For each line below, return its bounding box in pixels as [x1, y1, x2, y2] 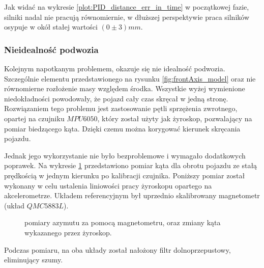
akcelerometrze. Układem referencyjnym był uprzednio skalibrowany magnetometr [4, 190, 260, 201]
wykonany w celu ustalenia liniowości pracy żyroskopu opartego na [4, 180, 212, 191]
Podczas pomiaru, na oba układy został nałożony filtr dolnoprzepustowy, [4, 244, 231, 255]
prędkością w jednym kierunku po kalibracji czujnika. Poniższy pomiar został [4, 170, 245, 180]
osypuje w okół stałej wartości [4, 21, 98, 32]
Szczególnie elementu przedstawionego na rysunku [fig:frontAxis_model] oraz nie [4, 73, 256, 84]
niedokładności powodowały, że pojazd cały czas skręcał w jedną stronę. [4, 93, 228, 103]
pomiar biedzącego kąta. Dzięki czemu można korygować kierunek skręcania [4, 123, 241, 133]
